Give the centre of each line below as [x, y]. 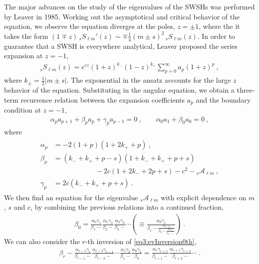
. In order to [216, 36]
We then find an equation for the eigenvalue [71, 197]
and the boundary [223, 99]
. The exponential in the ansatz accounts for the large [149, 80]
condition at [22, 110]
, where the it [219, 26]
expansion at [23, 56]
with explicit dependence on [204, 197]
